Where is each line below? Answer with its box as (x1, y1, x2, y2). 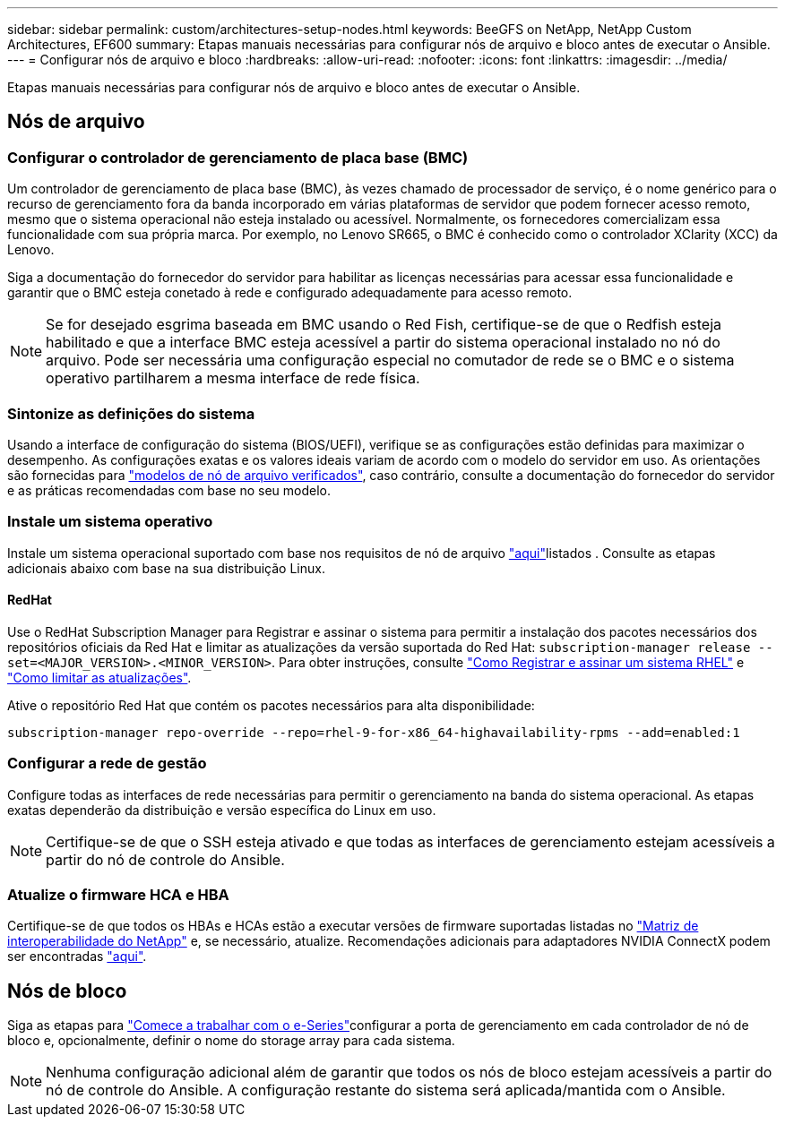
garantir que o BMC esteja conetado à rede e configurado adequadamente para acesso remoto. (7, 285, 573, 301)
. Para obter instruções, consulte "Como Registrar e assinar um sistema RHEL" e (272, 654, 745, 670)
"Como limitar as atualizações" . (7, 669, 192, 685)
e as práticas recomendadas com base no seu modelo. (7, 482, 332, 498)
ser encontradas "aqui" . (7, 948, 147, 965)
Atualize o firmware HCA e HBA (7, 886, 229, 905)
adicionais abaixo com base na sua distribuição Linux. (7, 560, 325, 576)
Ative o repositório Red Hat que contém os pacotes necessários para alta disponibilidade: (7, 697, 535, 713)
